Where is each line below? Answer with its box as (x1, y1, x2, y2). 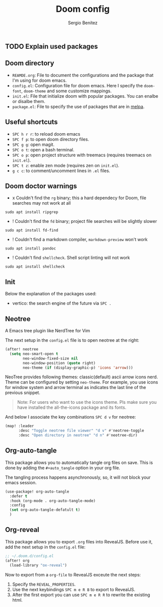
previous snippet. (5, 390, 40, 395)
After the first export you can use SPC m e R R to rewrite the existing (12, 592, 150, 598)
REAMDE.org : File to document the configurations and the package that (12, 72, 154, 78)
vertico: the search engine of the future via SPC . (12, 300, 112, 306)
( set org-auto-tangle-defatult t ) (9, 507, 80, 512)
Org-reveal (5, 526, 39, 534)
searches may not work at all (12, 200, 71, 206)
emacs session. (5, 479, 37, 485)
